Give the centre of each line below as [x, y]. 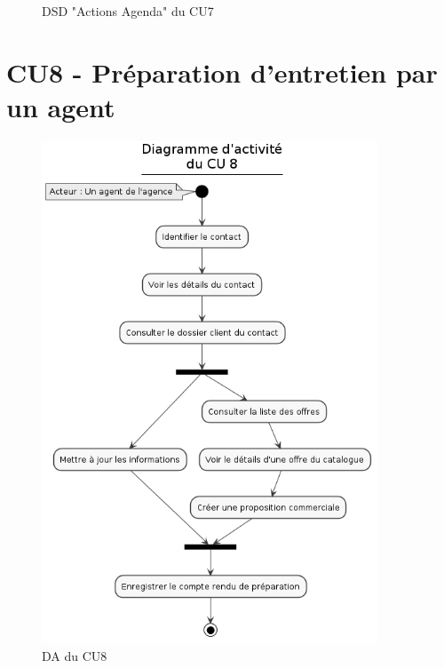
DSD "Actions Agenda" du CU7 [128, 11]
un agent [61, 106]
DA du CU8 [75, 655]
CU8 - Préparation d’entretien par [222, 72]
